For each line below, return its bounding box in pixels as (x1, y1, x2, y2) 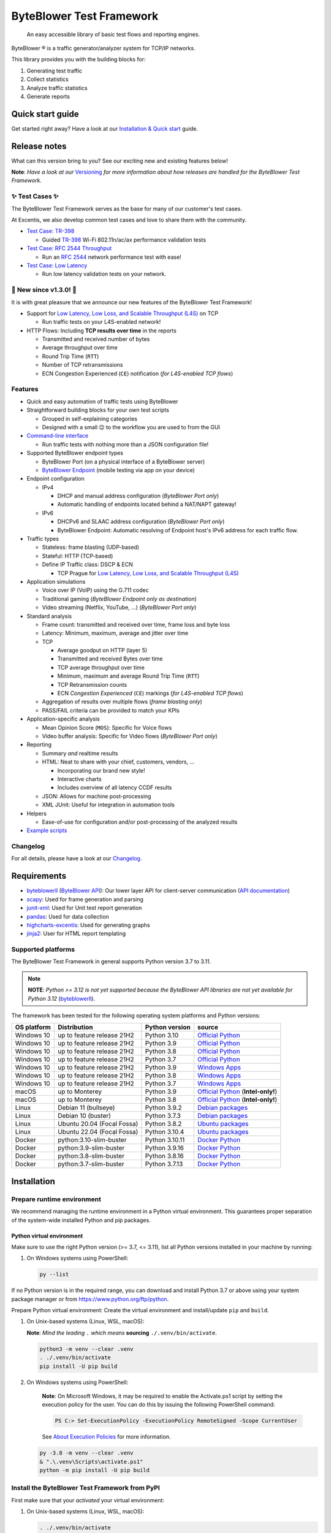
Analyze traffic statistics (26, 84, 88, 91)
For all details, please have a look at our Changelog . (11, 855, 142, 862)
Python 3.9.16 (145, 1144, 184, 1152)
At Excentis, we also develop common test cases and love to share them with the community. (11, 216, 247, 224)
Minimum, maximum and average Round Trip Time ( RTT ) (57, 672, 200, 680)
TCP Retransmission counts (57, 681, 127, 688)
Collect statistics (26, 75, 69, 83)
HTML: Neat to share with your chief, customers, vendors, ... (42, 758, 195, 766)
